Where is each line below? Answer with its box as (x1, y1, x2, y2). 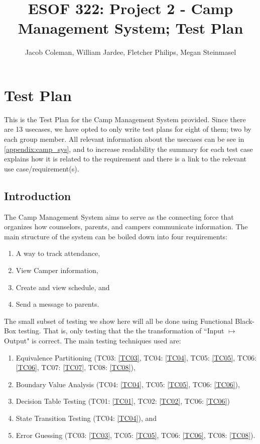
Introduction (4, 188, 71, 203)
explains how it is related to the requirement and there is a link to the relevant (4, 153, 247, 164)
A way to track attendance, (16, 248, 100, 258)
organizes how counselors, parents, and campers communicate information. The (4, 221, 248, 232)
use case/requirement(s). (4, 163, 79, 173)
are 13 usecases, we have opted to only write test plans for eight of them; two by (4, 124, 251, 134)
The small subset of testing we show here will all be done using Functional (4, 315, 233, 326)
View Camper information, (16, 264, 98, 275)
